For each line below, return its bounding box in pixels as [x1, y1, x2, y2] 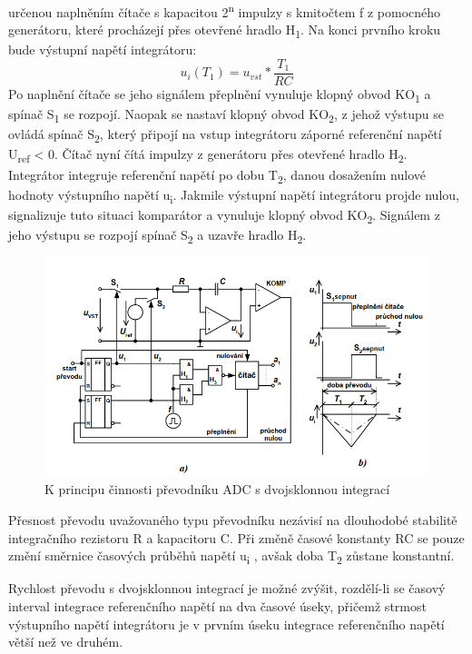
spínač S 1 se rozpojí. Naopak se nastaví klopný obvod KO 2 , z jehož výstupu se [8, 104, 445, 125]
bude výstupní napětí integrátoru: [8, 40, 197, 59]
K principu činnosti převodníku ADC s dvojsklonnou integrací [44, 480, 390, 499]
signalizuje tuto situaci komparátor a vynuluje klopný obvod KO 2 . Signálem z [8, 204, 440, 226]
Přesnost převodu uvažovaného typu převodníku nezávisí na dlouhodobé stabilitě [8, 510, 457, 530]
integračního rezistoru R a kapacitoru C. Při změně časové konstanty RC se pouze [8, 528, 465, 547]
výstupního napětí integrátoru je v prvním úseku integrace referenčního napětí [8, 614, 445, 633]
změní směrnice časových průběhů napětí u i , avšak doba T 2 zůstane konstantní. [8, 546, 455, 568]
